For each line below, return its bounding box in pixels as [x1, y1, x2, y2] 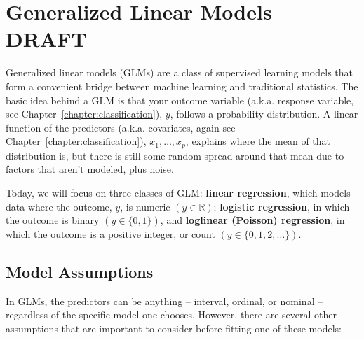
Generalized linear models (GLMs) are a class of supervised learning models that [6, 65, 353, 80]
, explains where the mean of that [185, 134, 331, 148]
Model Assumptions [6, 260, 154, 282]
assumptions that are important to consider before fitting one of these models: [6, 320, 342, 335]
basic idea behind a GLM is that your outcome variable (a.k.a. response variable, [6, 92, 354, 107]
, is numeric [120, 199, 170, 213]
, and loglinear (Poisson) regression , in [160, 213, 345, 227]
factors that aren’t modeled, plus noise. [6, 162, 174, 176]
